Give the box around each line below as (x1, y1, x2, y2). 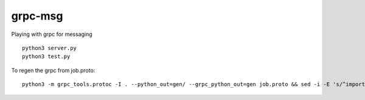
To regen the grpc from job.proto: (11, 66, 96, 74)
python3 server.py (22, 45, 77, 51)
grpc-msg (11, 9, 63, 23)
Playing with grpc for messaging (11, 30, 92, 38)
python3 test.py (22, 53, 71, 60)
